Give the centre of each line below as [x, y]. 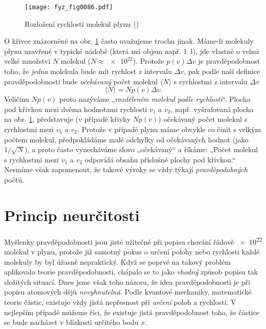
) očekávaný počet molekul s [203, 119]
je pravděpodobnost [229, 61]
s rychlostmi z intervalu [211, 81]
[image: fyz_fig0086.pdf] [69, 7]
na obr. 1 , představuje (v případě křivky [68, 119]
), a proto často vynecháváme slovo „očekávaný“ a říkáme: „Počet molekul [141, 149]
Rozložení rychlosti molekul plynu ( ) [82, 23]
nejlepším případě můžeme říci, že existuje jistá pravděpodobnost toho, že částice [132, 312]
